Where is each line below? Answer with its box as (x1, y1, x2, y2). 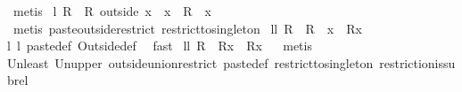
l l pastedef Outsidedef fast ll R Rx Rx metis (7, 36, 312, 55)
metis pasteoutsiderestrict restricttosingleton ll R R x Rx (12, 19, 362, 37)
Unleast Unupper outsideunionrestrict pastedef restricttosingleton (7, 53, 374, 72)
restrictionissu (379, 53, 456, 72)
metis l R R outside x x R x (12, 2, 212, 19)
